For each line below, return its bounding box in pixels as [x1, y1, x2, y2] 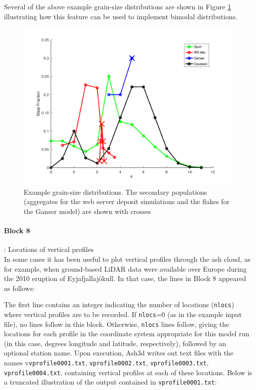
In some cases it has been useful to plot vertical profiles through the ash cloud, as [4, 253, 251, 264]
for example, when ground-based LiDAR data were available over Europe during [4, 263, 247, 274]
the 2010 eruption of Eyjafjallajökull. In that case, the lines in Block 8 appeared [4, 273, 246, 284]
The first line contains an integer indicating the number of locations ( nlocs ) [4, 299, 234, 310]
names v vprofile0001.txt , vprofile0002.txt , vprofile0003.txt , [4, 357, 209, 368]
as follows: [4, 283, 35, 293]
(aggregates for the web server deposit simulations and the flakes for [24, 196, 230, 207]
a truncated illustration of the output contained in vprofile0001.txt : [4, 377, 217, 387]
